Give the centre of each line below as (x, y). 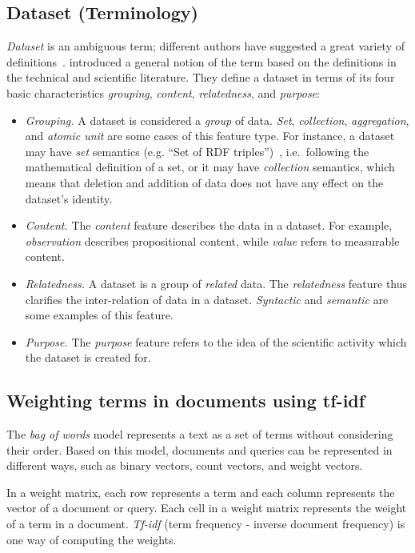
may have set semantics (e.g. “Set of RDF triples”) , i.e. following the (197, 151)
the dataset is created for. (88, 357)
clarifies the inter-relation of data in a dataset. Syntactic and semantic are (207, 299)
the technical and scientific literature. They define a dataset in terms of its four (201, 77)
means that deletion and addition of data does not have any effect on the (204, 182)
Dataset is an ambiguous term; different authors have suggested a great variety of (206, 46)
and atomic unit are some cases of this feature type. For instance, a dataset (210, 136)
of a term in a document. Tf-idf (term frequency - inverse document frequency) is (206, 524)
